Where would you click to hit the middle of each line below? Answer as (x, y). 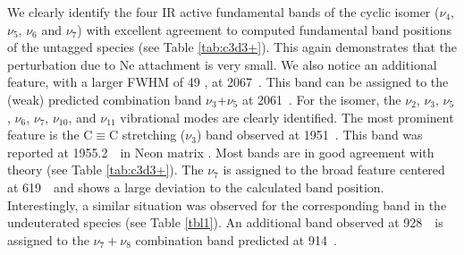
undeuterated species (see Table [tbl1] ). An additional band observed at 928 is (225, 222)
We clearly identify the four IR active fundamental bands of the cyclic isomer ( (224, 12)
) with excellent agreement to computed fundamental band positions (264, 29)
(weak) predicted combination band (105, 99)
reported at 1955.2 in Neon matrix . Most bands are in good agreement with (221, 152)
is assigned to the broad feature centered (334, 170)
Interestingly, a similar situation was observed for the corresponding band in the (227, 204)
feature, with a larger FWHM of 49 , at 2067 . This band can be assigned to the (228, 82)
